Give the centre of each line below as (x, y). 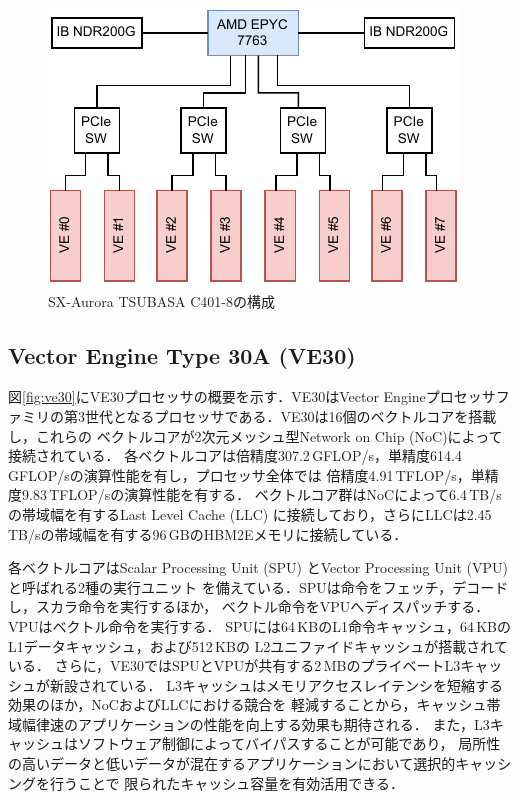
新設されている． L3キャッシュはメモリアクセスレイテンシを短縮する (276, 684)
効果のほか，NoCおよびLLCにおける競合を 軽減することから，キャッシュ (247, 704)
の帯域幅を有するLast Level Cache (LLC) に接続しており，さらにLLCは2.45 (250, 513)
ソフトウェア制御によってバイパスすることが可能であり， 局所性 (289, 743)
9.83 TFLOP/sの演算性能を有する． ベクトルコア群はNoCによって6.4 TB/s (261, 494)
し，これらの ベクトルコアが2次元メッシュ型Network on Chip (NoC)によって (255, 435)
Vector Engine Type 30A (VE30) (182, 354)
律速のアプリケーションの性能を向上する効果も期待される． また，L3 (262, 723)
